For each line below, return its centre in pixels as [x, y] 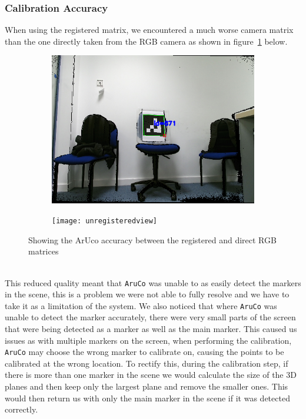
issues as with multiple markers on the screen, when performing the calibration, [148, 340]
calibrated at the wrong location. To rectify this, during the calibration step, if [147, 363]
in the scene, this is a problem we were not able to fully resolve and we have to [147, 294]
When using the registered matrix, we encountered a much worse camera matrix [149, 30]
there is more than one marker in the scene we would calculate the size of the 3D [151, 375]
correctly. [21, 409]
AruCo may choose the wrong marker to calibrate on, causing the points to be [144, 352]
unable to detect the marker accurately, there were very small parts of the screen [150, 317]
